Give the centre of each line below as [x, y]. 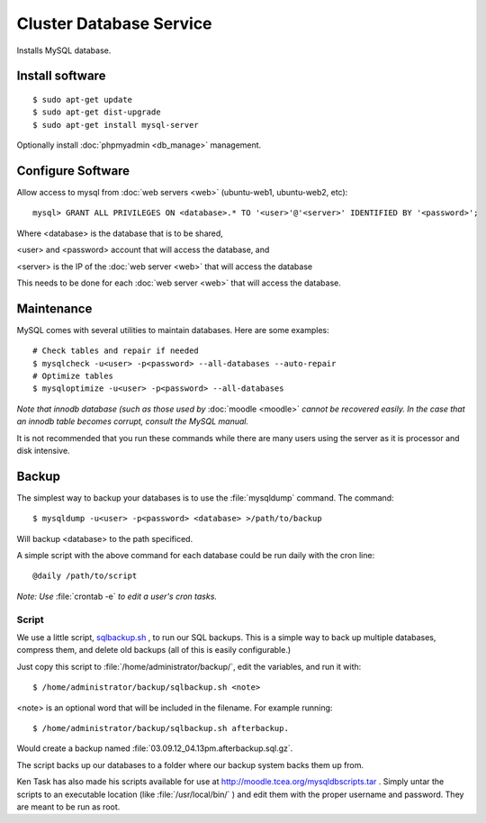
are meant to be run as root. [68, 807]
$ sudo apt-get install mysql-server [116, 125]
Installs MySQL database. [64, 50]
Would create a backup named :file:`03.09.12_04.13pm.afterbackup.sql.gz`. [155, 748]
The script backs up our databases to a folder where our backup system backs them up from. [190, 764]
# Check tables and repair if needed [116, 351]
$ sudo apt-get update [83, 99]
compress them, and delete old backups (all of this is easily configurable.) [154, 650]
